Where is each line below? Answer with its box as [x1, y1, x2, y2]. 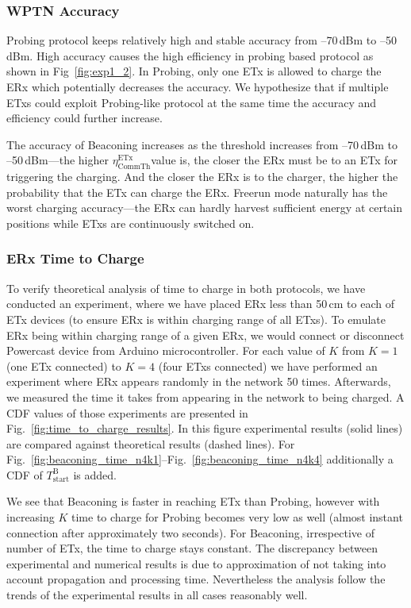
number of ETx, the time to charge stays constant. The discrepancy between [6, 540, 378, 556]
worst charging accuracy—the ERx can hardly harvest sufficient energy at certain [6, 199, 403, 216]
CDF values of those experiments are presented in [6, 404, 248, 421]
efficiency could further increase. [6, 110, 163, 126]
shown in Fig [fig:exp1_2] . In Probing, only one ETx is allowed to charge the [6, 63, 382, 79]
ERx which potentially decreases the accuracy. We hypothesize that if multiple [6, 79, 389, 94]
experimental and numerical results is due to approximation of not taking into [6, 555, 386, 571]
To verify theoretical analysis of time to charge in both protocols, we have [6, 279, 366, 296]
